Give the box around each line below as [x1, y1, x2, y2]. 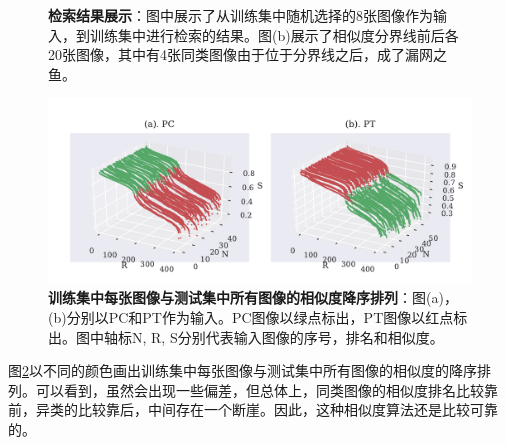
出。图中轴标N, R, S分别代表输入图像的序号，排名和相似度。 [48, 326, 444, 347]
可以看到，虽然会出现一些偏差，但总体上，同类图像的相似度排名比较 [35, 379, 484, 400]
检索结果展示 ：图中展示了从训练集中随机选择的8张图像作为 [48, 5, 433, 25]
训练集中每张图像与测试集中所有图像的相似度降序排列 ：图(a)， [48, 287, 458, 308]
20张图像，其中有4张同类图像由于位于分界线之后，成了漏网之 [48, 44, 447, 65]
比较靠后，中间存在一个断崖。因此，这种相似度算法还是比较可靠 [77, 399, 498, 420]
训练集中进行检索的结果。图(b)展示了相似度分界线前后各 [89, 24, 459, 45]
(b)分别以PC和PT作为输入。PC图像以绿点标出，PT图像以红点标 [48, 307, 468, 328]
